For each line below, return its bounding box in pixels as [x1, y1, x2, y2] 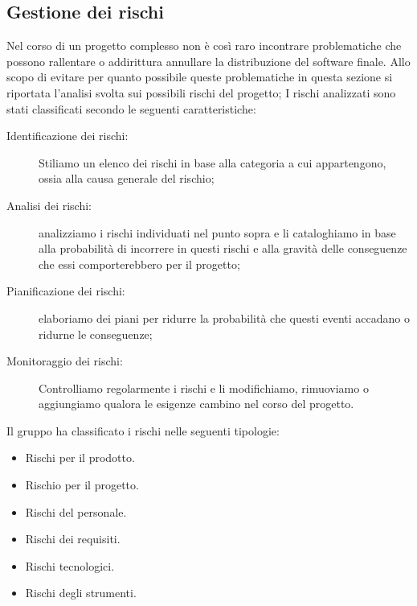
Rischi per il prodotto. [25, 449, 135, 466]
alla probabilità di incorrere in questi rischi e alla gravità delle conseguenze [39, 240, 407, 257]
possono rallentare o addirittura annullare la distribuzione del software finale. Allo [6, 52, 411, 69]
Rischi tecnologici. [25, 557, 115, 574]
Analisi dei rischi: [6, 196, 92, 213]
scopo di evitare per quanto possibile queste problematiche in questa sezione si [6, 68, 393, 85]
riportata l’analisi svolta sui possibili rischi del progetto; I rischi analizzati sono [6, 84, 396, 101]
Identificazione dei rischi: [6, 127, 129, 144]
